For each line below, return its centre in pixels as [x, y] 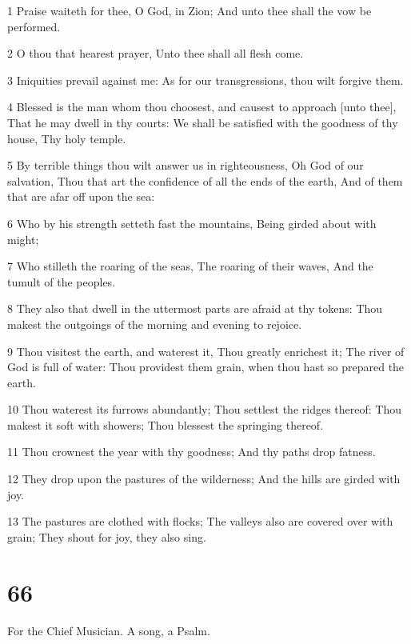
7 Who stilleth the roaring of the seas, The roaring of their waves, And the [190, 266]
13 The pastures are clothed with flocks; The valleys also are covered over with [200, 521]
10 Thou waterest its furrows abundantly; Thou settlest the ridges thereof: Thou [204, 409]
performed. [34, 26]
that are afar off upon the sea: [81, 196]
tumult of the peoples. [62, 281]
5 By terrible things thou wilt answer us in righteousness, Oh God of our [186, 165]
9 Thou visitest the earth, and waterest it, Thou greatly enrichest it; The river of [206, 351]
